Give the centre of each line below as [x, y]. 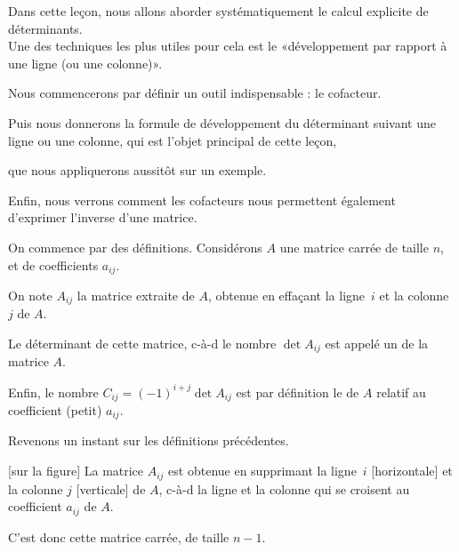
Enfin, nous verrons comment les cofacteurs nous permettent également [202, 200]
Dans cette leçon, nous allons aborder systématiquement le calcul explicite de [218, 11]
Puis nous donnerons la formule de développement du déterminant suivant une [222, 122]
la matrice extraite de [136, 295]
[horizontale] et [412, 471]
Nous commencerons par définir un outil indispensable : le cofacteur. [195, 93]
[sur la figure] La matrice [76, 471]
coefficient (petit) [55, 410]
